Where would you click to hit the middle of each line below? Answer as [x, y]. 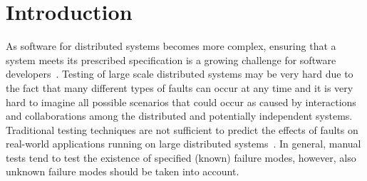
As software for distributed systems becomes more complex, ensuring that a [171, 46]
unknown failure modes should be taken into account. [123, 171]
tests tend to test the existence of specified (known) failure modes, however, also [181, 157]
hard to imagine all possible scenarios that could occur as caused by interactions [181, 102]
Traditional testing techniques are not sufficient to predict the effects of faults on [182, 129]
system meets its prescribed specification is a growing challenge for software [171, 60]
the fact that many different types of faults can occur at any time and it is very [180, 87]
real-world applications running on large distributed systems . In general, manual [183, 144]
